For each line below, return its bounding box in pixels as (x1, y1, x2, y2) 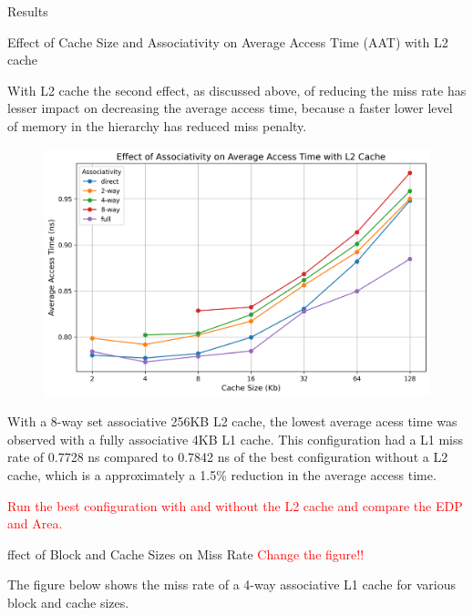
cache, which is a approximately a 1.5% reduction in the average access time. (7, 465, 437, 484)
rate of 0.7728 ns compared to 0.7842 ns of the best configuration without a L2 (7, 447, 448, 466)
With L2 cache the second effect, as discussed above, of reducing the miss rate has (7, 80, 467, 99)
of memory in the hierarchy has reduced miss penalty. (7, 116, 307, 135)
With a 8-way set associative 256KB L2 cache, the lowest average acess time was (7, 412, 458, 431)
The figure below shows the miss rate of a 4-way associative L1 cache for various (7, 575, 456, 594)
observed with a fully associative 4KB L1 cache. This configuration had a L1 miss (7, 429, 464, 448)
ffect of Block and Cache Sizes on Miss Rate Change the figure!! (7, 544, 365, 563)
